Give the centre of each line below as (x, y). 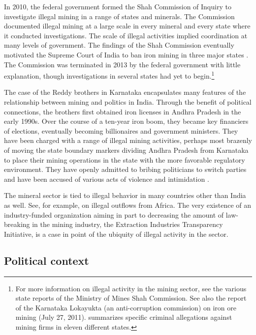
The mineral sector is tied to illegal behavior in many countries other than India (125, 195)
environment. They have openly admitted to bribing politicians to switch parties (125, 169)
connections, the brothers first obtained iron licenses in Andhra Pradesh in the (123, 111)
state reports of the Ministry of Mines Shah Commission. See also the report (131, 298)
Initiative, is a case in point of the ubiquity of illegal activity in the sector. (116, 234)
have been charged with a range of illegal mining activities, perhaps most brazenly (128, 140)
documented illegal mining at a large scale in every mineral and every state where (127, 26)
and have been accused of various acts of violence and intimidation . (107, 179)
